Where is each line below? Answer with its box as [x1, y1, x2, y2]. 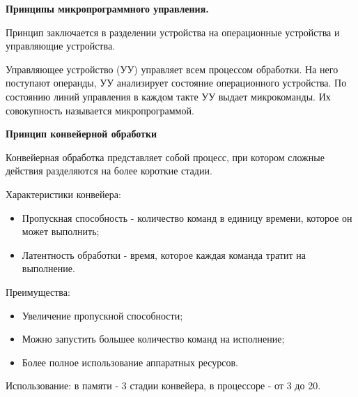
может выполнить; [22, 224, 100, 239]
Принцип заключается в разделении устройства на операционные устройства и [6, 24, 340, 39]
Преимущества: [6, 284, 70, 299]
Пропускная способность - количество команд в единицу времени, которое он [22, 210, 352, 225]
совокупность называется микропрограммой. [6, 103, 194, 117]
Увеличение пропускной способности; [22, 308, 183, 322]
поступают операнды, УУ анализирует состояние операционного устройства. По [6, 75, 347, 90]
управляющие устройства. [6, 38, 116, 53]
